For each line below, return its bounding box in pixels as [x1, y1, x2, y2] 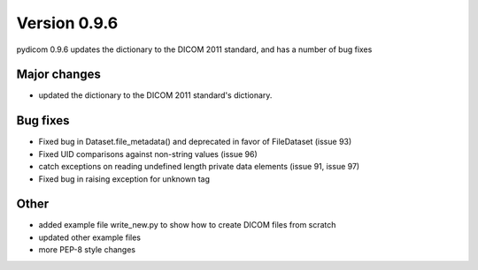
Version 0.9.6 [16, 13, 119, 33]
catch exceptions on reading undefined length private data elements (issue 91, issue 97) [38, 161, 360, 172]
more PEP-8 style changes [38, 244, 136, 255]
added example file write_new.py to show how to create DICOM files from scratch [38, 220, 336, 230]
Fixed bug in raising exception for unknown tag [38, 173, 210, 184]
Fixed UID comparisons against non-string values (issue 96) [38, 148, 258, 159]
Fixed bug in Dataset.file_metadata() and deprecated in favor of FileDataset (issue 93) [38, 137, 352, 147]
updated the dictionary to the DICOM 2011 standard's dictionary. [38, 90, 273, 101]
